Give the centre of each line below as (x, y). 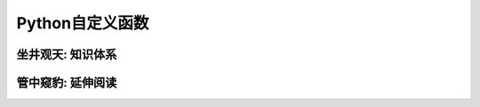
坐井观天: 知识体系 (67, 54)
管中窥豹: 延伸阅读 (67, 83)
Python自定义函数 (83, 23)
